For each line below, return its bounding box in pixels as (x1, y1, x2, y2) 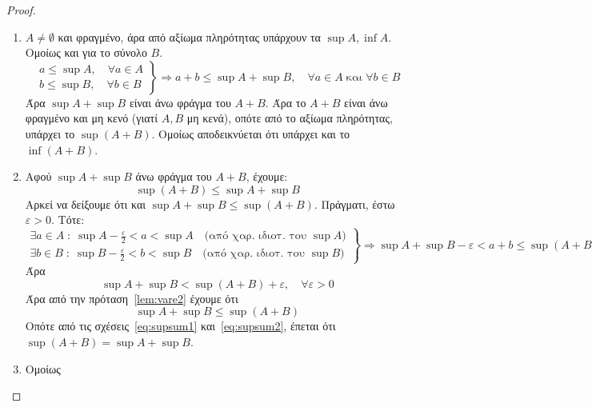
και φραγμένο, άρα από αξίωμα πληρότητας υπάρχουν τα (58, 28, 321, 45)
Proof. (6, 2, 36, 18)
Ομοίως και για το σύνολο (25, 44, 147, 61)
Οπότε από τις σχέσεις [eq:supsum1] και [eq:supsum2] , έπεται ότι (25, 317, 336, 334)
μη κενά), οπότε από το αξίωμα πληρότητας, (186, 110, 393, 126)
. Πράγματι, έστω (314, 195, 395, 212)
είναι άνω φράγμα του (129, 94, 231, 110)
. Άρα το (265, 94, 306, 110)
